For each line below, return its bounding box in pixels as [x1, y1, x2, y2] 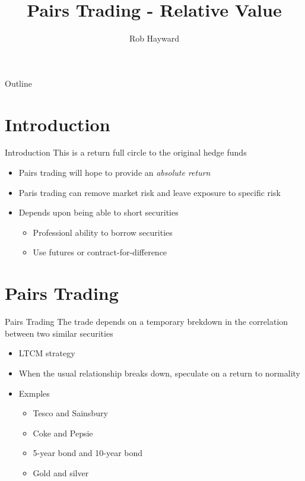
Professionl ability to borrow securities [33, 226, 173, 238]
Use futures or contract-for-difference [33, 246, 167, 258]
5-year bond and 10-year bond [33, 447, 143, 459]
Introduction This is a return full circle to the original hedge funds [5, 146, 247, 159]
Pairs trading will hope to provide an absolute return [18, 166, 211, 179]
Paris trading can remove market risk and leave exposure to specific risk [18, 186, 281, 198]
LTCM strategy [18, 347, 75, 359]
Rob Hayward [129, 32, 180, 45]
